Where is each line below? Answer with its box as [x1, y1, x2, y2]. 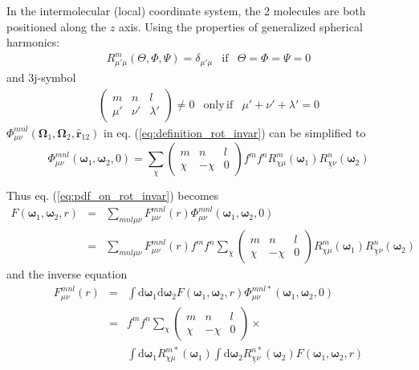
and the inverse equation [6, 266, 128, 283]
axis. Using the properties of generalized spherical [119, 18, 363, 35]
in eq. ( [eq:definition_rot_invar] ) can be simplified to [104, 124, 366, 140]
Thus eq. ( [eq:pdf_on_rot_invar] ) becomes [6, 187, 219, 204]
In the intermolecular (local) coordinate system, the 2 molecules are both [6, 2, 366, 18]
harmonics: [6, 34, 60, 51]
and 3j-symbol [6, 69, 76, 86]
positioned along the [6, 18, 107, 35]
